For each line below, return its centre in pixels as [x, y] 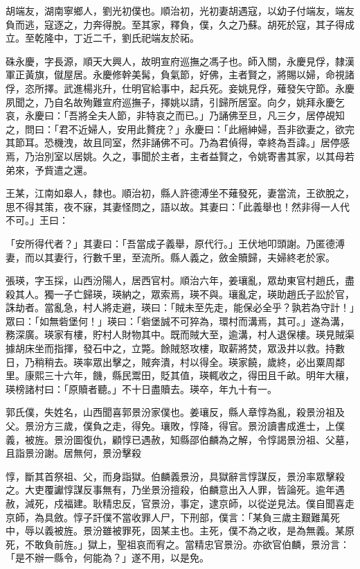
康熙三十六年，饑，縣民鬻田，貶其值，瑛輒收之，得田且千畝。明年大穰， [189, 375]
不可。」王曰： [37, 220]
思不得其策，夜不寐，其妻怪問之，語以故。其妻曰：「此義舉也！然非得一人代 [178, 206]
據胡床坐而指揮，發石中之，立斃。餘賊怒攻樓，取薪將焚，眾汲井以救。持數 [175, 348]
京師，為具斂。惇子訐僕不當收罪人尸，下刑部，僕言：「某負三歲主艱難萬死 [173, 517]
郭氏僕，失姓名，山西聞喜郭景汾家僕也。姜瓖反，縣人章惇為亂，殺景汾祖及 [175, 412]
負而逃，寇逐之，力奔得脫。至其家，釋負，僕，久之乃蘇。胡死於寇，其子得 [175, 24]
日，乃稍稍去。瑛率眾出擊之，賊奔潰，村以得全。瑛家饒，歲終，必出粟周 [170, 361]
